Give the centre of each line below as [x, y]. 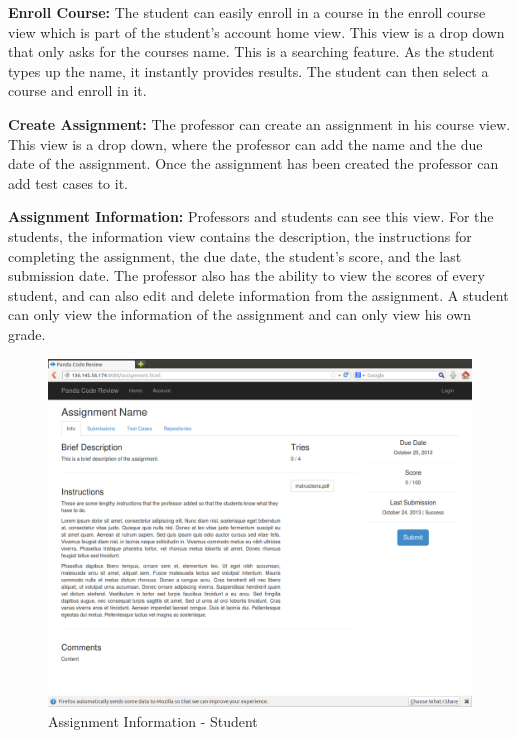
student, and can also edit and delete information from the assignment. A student [258, 294]
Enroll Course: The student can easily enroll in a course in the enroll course [247, 12]
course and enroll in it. [77, 90]
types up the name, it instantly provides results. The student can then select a [248, 70]
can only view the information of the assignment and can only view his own [240, 314]
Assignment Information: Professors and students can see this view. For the [251, 216]
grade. [27, 333]
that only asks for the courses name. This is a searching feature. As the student [251, 51]
